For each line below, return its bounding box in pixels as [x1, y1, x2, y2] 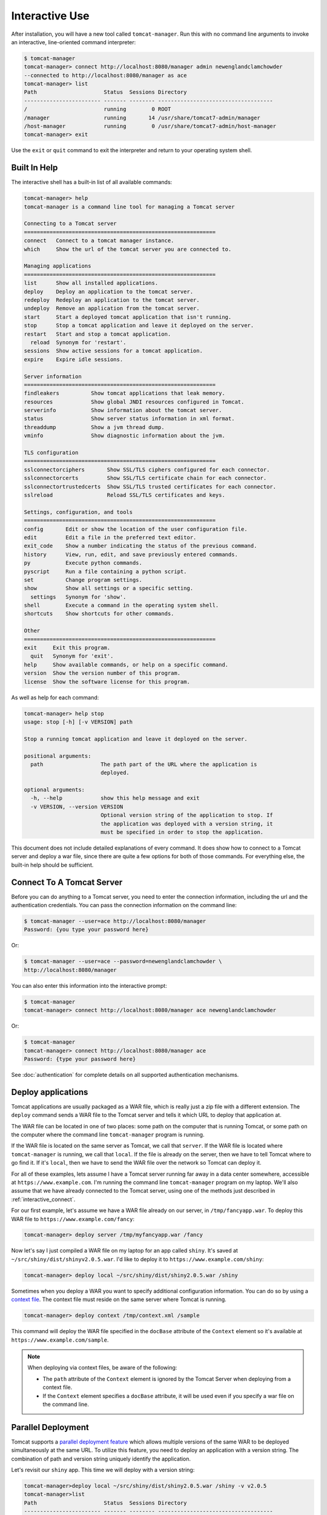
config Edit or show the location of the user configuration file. [24, 525, 248, 533]
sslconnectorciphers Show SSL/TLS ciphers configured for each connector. [24, 466, 270, 473]
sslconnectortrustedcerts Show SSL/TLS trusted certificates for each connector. [24, 483, 277, 490]
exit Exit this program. [24, 644, 111, 651]
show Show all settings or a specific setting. [24, 585, 194, 592]
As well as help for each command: [11, 694, 99, 701]
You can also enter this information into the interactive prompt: [11, 982, 167, 989]
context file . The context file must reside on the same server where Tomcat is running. [11, 1296, 226, 1303]
